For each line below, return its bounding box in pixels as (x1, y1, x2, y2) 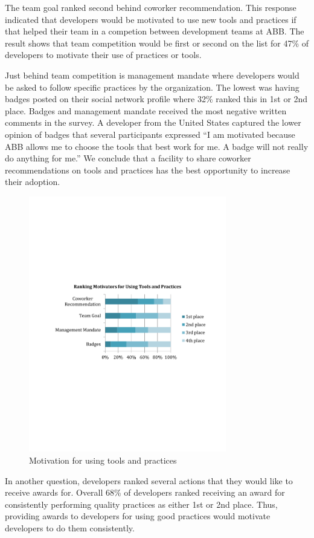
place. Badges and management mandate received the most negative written (5, 104, 287, 117)
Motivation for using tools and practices (29, 454, 177, 467)
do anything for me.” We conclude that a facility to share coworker (5, 152, 251, 164)
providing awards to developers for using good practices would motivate (5, 510, 271, 522)
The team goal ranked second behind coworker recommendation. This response (5, 1, 296, 13)
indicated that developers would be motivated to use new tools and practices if (5, 13, 296, 25)
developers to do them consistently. (5, 522, 135, 534)
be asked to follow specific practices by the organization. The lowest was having (5, 80, 300, 93)
